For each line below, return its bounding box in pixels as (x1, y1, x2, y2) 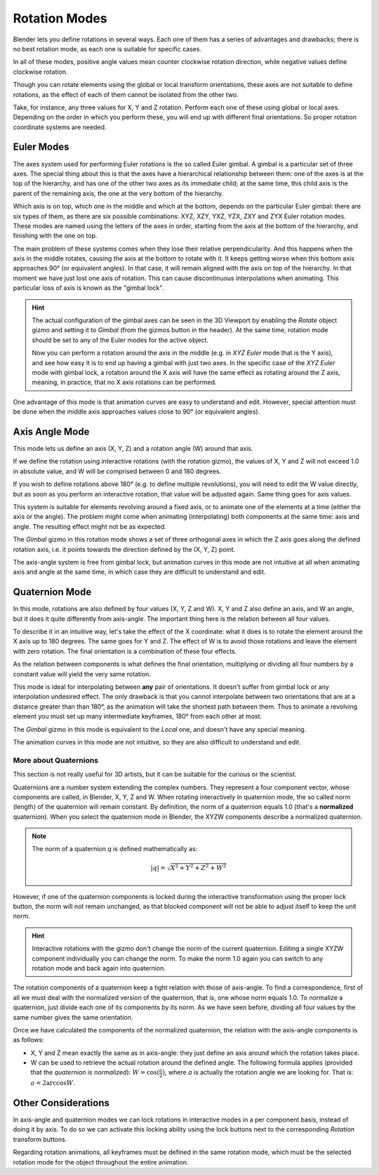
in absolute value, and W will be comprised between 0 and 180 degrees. (13, 467, 222, 475)
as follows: (13, 1036, 45, 1044)
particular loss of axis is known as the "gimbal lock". (13, 284, 164, 292)
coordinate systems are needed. (13, 123, 107, 131)
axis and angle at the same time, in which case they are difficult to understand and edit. (13, 567, 266, 576)
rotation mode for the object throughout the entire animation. (13, 1157, 189, 1166)
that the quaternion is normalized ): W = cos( (30, 1068, 160, 1077)
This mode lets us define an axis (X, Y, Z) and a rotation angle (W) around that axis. (13, 445, 253, 453)
